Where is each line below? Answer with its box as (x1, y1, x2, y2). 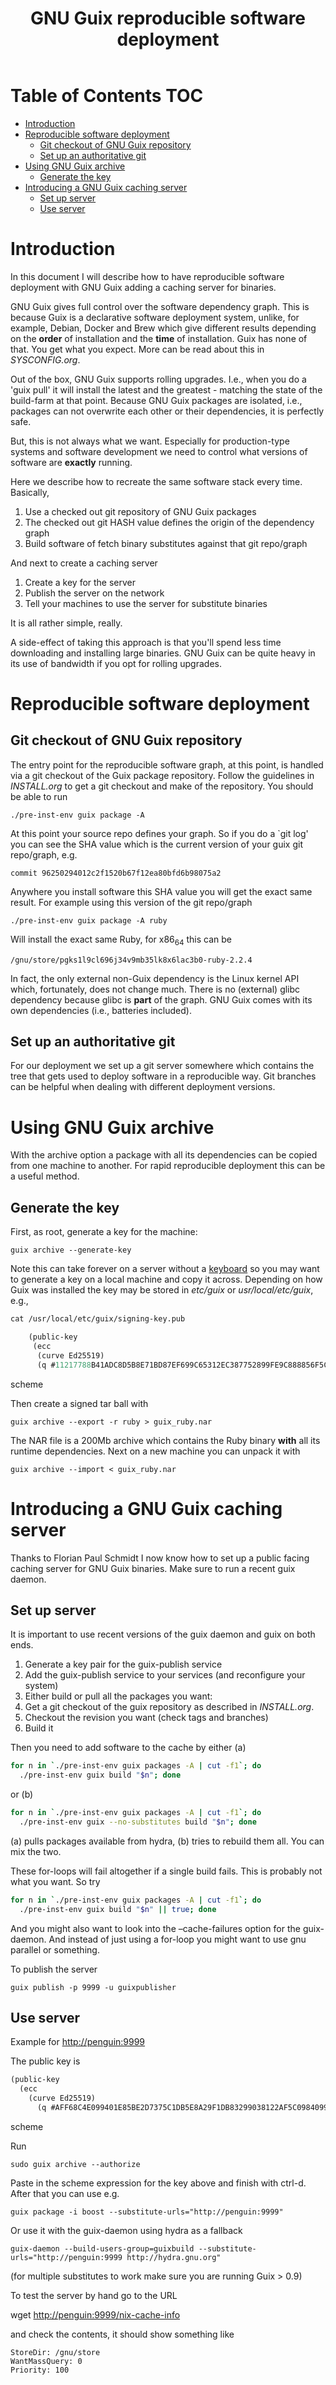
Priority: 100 (10, 2365, 70, 2375)
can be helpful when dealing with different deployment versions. (10, 1081, 276, 1093)
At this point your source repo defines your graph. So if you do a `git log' (10, 827, 309, 839)
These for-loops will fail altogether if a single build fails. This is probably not (10, 1865, 323, 1877)
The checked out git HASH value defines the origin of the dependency (24, 516, 315, 528)
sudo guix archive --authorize (10, 2159, 141, 2169)
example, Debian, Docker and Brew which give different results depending (10, 322, 317, 334)
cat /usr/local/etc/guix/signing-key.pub (10, 1314, 186, 1324)
